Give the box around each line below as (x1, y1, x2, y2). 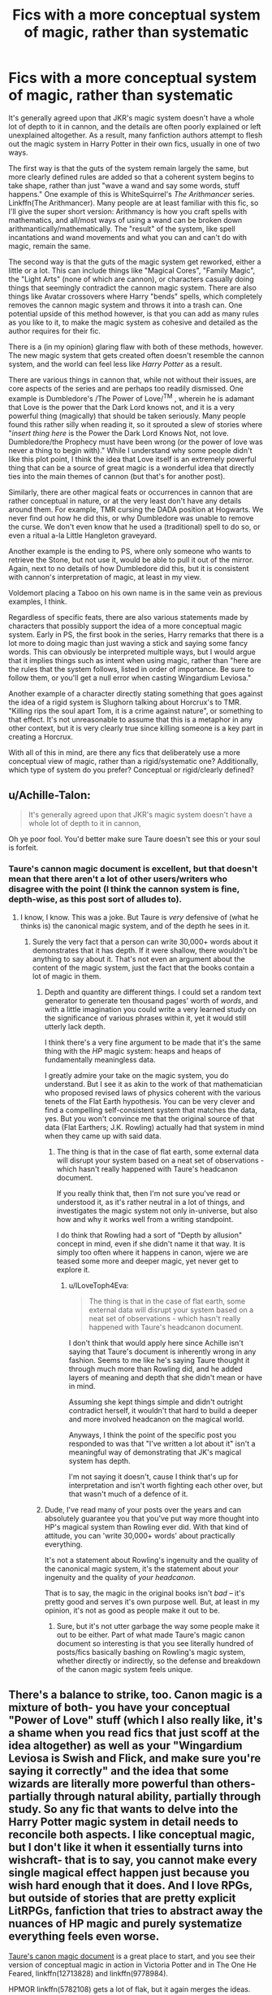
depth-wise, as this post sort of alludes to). (8, 893, 183, 905)
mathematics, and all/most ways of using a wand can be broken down (8, 215, 243, 225)
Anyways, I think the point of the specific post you (68, 1430, 237, 1439)
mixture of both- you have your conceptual (8, 1700, 231, 1714)
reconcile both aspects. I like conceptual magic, (8, 1828, 256, 1842)
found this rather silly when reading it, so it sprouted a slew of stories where (8, 419, 263, 429)
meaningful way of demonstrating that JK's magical (68, 1447, 242, 1457)
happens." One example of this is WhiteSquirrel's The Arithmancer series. (8, 189, 255, 199)
